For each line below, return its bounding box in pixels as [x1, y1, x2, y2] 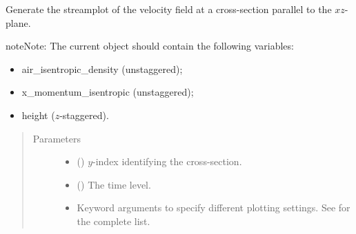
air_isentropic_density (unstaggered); [21, 61, 183, 76]
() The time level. [77, 177, 151, 191]
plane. [6, 15, 31, 30]
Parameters [32, 131, 81, 145]
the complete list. [77, 213, 150, 228]
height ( [21, 107, 55, 122]
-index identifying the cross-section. [92, 154, 242, 169]
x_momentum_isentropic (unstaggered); [21, 85, 194, 99]
